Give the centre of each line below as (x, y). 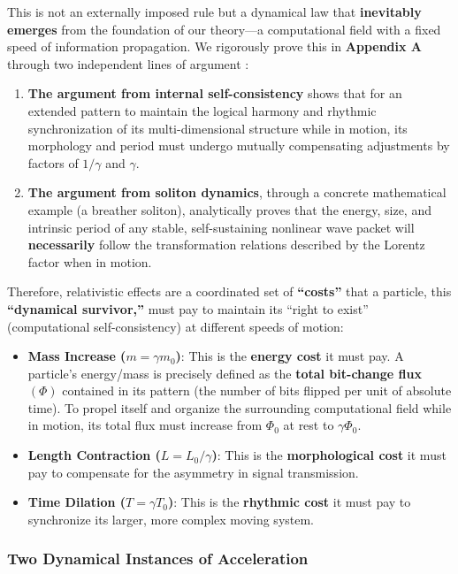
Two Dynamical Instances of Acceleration (158, 559)
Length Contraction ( (94, 455)
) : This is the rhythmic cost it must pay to (290, 502)
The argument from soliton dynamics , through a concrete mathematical (237, 192)
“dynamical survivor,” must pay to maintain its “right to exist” (188, 308)
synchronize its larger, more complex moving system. (171, 519)
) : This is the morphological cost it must (329, 455)
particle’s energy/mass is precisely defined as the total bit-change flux (225, 373)
